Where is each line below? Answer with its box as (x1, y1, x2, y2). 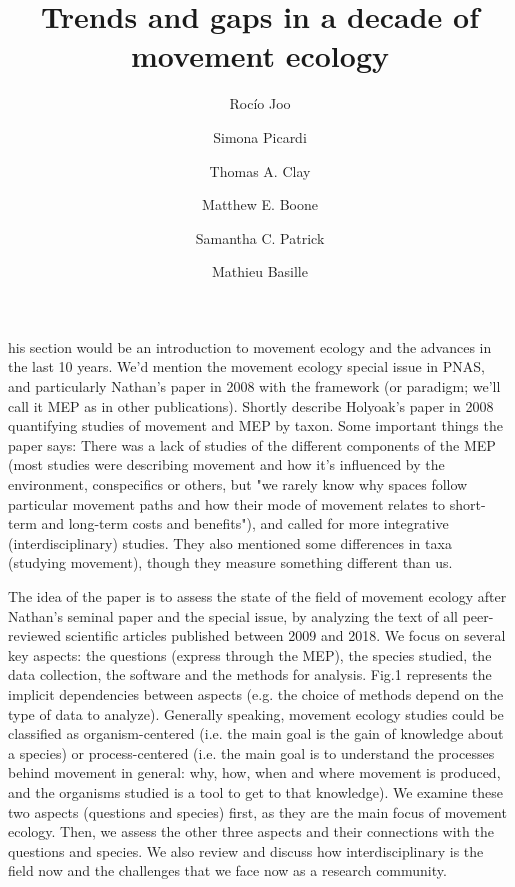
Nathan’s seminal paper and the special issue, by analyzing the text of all (8, 605, 458, 626)
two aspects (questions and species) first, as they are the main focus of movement (8, 801, 507, 822)
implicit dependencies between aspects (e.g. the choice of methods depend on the (8, 683, 504, 704)
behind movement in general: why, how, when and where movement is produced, (8, 762, 501, 783)
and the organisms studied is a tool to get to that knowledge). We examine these (8, 781, 504, 802)
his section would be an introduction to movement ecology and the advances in (8, 336, 492, 357)
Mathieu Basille (212, 261, 308, 282)
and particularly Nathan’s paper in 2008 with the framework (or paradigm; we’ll (8, 376, 501, 397)
